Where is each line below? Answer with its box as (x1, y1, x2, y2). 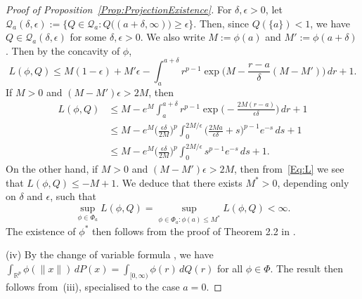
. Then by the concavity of (6, 43, 120, 58)
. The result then (270, 261, 344, 276)
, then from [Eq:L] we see (234, 161, 344, 176)
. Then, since (193, 15, 249, 30)
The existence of (6, 223, 76, 238)
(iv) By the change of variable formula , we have (6, 247, 214, 262)
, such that (50, 189, 97, 204)
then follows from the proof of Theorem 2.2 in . (91, 223, 296, 238)
